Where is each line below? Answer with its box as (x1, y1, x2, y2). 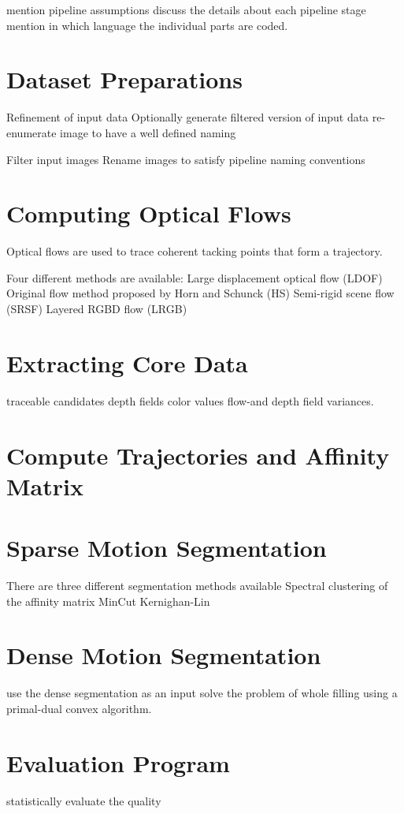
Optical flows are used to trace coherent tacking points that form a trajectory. (6, 243, 383, 260)
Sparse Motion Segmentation (6, 532, 327, 564)
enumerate (6, 124, 57, 140)
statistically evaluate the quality (6, 792, 161, 808)
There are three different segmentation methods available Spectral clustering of (6, 577, 388, 593)
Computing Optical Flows (6, 197, 291, 230)
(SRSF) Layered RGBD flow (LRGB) (6, 301, 187, 316)
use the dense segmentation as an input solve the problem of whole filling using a (6, 685, 398, 701)
